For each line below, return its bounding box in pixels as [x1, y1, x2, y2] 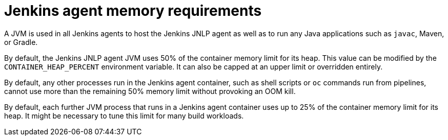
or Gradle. [4, 37, 38, 46]
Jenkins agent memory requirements [4, 2, 262, 19]
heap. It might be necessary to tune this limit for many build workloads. [4, 111, 244, 120]
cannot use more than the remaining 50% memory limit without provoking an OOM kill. [4, 86, 296, 96]
